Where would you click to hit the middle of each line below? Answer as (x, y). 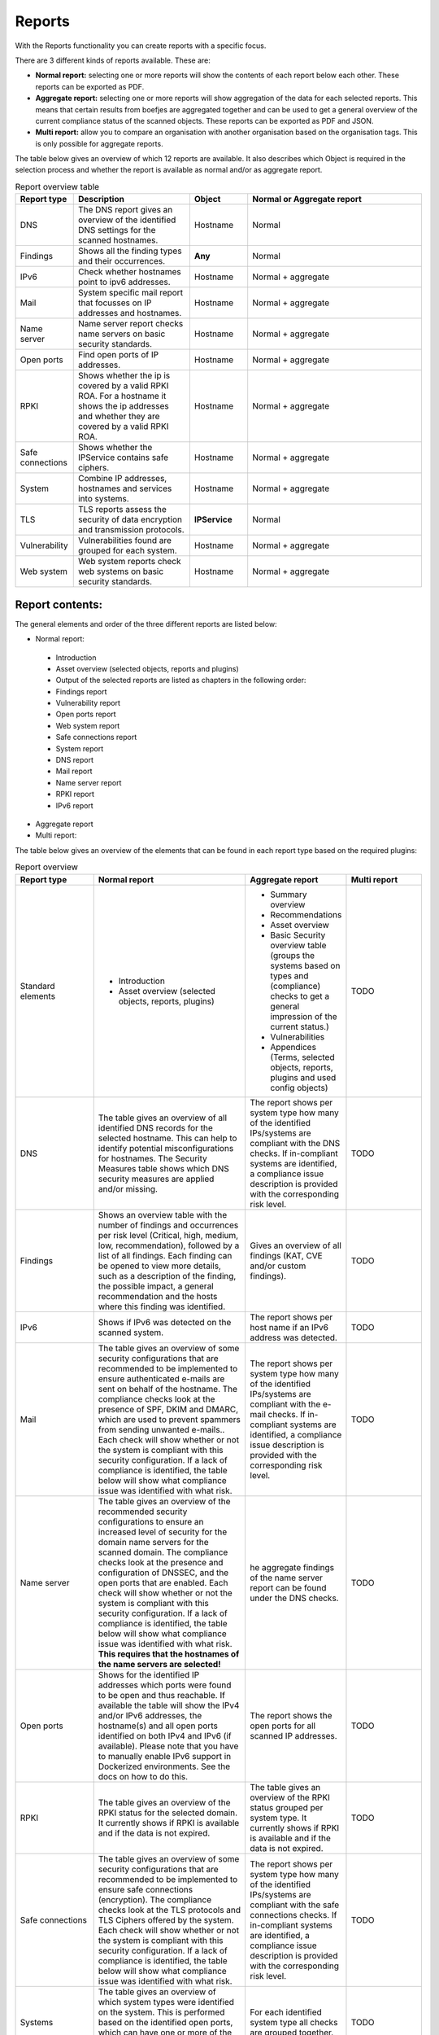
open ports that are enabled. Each (163, 1582)
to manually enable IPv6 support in (165, 1756)
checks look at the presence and (161, 1562)
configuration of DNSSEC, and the (163, 1573)
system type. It (278, 1818)
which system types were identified (166, 2002)
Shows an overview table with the (163, 1214)
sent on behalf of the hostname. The (168, 1389)
